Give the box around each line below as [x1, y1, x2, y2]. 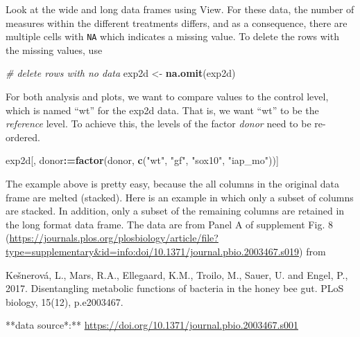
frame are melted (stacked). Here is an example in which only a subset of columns [6, 190, 354, 204]
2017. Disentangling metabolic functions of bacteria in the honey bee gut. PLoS [6, 281, 344, 295]
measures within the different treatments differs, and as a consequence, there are [6, 15, 348, 30]
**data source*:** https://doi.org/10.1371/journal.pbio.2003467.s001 [6, 318, 298, 332]
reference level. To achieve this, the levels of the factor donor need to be [6, 116, 311, 131]
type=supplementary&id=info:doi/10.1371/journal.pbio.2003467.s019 [6, 244, 300, 258]
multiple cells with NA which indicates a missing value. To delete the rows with [6, 29, 339, 44]
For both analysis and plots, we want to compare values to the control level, [6, 89, 329, 104]
